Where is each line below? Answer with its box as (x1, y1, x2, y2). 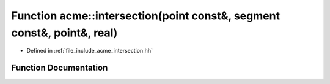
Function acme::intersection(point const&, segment (11, 9, 280, 22)
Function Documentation (11, 63, 108, 73)
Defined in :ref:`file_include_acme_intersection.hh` (26, 47, 153, 54)
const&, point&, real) (11, 26, 118, 39)
